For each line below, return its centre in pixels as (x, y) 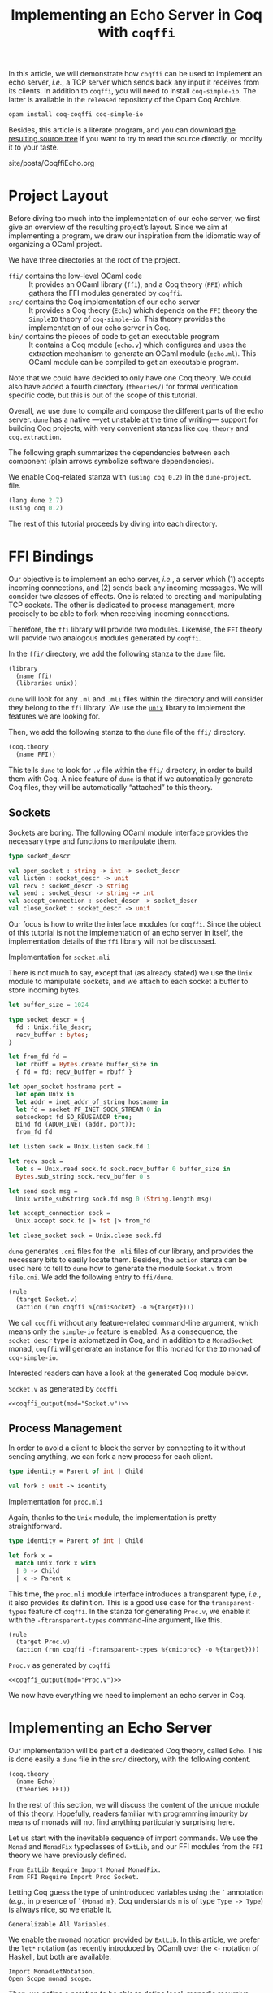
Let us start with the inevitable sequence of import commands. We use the (133, 1838)
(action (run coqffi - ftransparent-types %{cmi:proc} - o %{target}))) (138, 1650)
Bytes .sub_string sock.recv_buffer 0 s (83, 1176)
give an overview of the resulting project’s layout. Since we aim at (118, 227)
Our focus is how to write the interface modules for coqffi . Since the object (135, 924)
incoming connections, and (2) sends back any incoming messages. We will (135, 588)
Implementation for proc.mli (56, 1502)
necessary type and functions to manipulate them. (93, 841)
